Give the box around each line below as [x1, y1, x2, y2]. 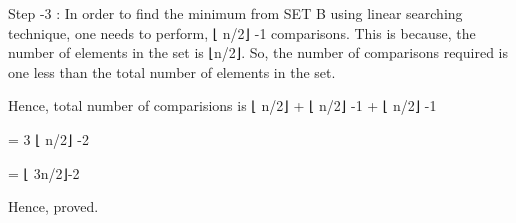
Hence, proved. [8, 196, 99, 217]
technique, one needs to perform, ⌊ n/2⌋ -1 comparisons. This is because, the [8, 22, 476, 43]
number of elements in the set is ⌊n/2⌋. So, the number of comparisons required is [8, 42, 508, 63]
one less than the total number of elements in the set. [8, 61, 336, 82]
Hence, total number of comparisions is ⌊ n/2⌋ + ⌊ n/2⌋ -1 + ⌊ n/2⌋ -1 [8, 95, 437, 116]
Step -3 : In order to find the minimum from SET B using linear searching [8, 3, 463, 23]
